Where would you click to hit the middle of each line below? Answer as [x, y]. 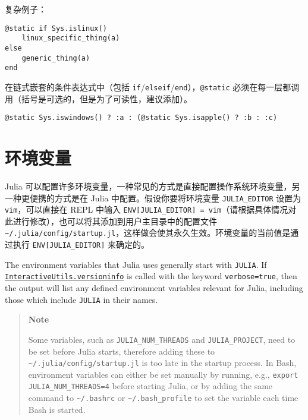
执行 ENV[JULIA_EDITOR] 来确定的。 [81, 244]
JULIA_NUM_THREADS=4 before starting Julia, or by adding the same [150, 386]
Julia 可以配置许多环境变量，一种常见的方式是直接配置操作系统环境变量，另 [153, 186]
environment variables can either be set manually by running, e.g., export [163, 374]
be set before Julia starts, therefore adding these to [122, 351]
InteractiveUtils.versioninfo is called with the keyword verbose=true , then [151, 276]
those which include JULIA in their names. [81, 299]
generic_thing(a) [56, 58]
